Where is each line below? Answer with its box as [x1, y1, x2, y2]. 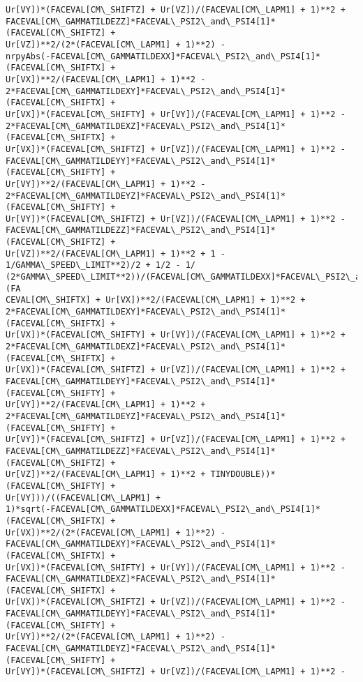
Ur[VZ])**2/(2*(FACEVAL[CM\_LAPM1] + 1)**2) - [6, 39, 225, 50]
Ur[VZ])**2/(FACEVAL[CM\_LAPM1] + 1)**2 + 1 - [6, 248, 225, 259]
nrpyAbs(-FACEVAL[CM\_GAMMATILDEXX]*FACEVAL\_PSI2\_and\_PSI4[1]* [6, 51, 321, 61]
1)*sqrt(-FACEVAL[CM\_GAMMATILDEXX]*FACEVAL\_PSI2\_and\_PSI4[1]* [6, 504, 321, 515]
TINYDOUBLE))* [210, 469, 276, 480]
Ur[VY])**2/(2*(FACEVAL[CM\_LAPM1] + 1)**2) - [6, 632, 225, 642]
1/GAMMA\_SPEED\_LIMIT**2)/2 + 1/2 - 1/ [6, 260, 196, 271]
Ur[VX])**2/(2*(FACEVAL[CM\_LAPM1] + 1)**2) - [6, 527, 225, 538]
